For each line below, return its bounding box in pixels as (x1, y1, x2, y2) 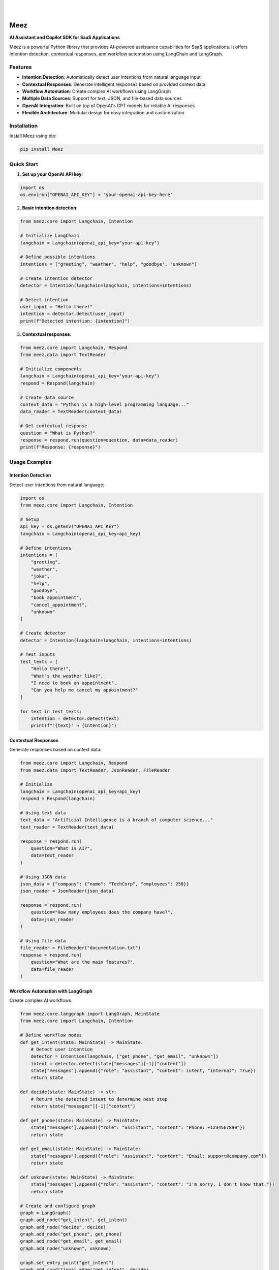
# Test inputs (20, 652, 55, 657)
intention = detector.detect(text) (30, 715, 119, 721)
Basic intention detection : (22, 205, 78, 211)
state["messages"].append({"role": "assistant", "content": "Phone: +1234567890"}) (30, 1125, 245, 1130)
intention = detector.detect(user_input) (20, 311, 125, 317)
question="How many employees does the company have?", (30, 909, 173, 915)
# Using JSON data (20, 874, 66, 880)
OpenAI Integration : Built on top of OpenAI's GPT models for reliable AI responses (22, 102, 195, 109)
